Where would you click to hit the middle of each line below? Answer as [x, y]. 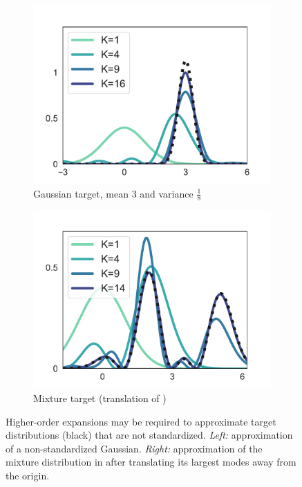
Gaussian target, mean [81, 193]
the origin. [28, 475]
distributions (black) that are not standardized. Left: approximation [149, 435]
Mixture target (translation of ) [100, 398]
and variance [167, 193]
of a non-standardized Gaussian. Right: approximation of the [134, 448]
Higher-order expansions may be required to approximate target [141, 421]
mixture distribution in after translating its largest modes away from [151, 462]
